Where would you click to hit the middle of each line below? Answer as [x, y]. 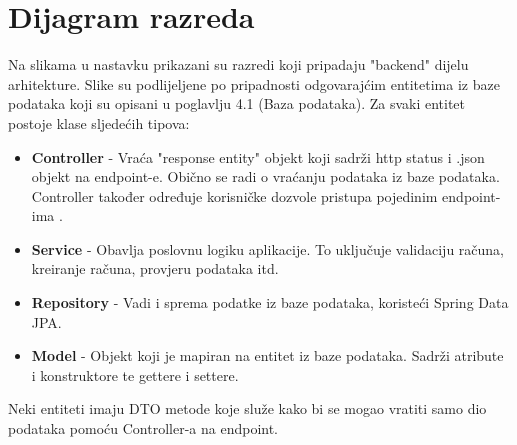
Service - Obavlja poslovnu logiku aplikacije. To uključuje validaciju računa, [268, 248]
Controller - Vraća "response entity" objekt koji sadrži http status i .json [258, 156]
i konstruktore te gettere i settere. [135, 374]
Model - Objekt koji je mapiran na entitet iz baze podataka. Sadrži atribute [267, 355]
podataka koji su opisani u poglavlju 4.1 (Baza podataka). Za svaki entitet [237, 103]
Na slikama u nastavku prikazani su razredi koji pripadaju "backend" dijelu [238, 64]
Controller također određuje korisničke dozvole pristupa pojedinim [234, 195]
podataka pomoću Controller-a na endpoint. [143, 428]
